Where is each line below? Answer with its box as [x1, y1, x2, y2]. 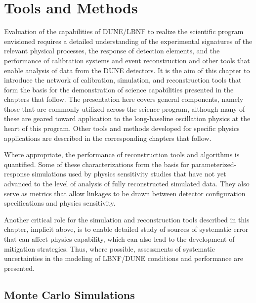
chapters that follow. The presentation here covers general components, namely [4, 94, 244, 104]
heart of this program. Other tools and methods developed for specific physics [4, 123, 240, 133]
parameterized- [191, 159, 237, 169]
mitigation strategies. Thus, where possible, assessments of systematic [4, 243, 215, 254]
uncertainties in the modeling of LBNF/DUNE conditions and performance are [4, 253, 243, 263]
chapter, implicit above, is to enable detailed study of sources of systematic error [4, 224, 249, 234]
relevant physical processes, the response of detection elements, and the [4, 45, 220, 56]
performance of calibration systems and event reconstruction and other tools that [4, 55, 250, 65]
